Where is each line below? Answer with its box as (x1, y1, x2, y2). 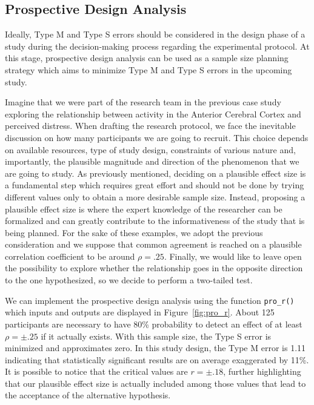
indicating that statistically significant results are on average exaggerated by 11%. (5, 353, 309, 366)
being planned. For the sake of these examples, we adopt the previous (5, 226, 263, 239)
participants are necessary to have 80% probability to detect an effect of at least (5, 317, 302, 330)
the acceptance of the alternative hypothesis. (5, 389, 171, 401)
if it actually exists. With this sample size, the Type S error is (41, 329, 272, 342)
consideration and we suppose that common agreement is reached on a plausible (5, 238, 302, 251)
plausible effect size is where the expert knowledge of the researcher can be (5, 202, 282, 215)
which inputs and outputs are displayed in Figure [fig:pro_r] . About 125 (5, 306, 275, 318)
